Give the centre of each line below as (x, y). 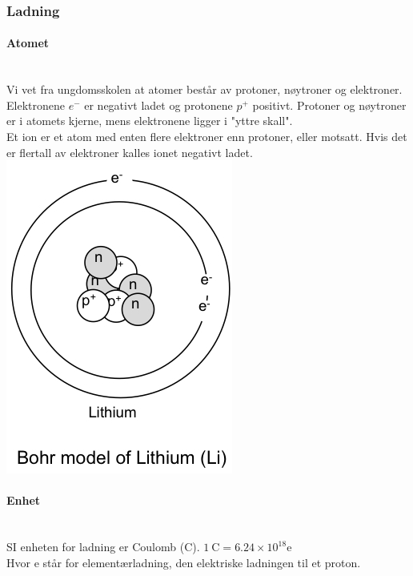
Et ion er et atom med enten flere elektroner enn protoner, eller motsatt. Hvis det (207, 137)
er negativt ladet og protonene (158, 105)
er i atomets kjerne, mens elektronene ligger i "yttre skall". (150, 121)
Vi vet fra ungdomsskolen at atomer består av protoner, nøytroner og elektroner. (204, 89)
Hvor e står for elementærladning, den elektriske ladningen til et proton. (184, 562)
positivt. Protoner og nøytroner (329, 105)
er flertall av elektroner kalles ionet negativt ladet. (130, 152)
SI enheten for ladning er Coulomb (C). (103, 547)
